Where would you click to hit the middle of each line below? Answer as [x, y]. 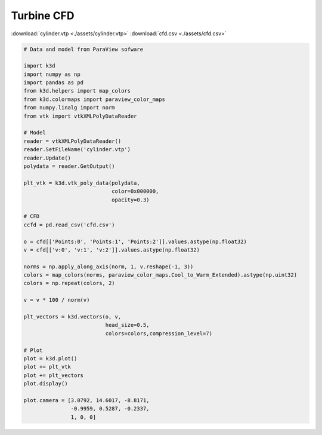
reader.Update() [47, 158]
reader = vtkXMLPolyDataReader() [72, 141]
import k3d [39, 66]
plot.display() [46, 384]
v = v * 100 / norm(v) [57, 300]
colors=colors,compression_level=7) [159, 333]
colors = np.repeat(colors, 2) [69, 283]
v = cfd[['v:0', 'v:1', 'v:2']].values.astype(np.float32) [112, 250]
